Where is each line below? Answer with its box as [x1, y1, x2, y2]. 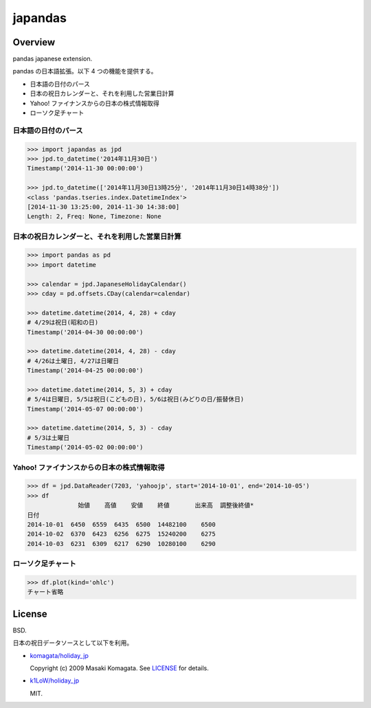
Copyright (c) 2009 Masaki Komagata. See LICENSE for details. [30, 663, 209, 672]
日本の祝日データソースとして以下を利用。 [12, 639, 133, 647]
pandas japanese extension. [12, 55, 93, 63]
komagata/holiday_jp [30, 651, 89, 659]
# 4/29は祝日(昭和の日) [27, 319, 99, 326]
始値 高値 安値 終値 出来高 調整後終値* [78, 501, 254, 510]
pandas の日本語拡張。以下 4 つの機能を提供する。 [12, 67, 157, 76]
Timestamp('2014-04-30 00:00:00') [27, 328, 144, 336]
